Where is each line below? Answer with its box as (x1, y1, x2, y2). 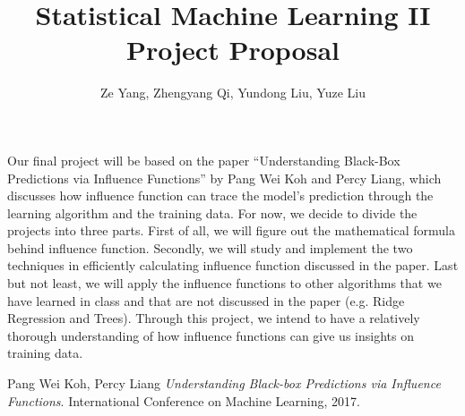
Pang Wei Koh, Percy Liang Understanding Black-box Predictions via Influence (7, 374, 441, 393)
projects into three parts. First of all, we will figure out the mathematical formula (7, 221, 455, 240)
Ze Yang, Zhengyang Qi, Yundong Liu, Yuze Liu (100, 83, 366, 102)
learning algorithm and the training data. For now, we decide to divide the (7, 203, 418, 222)
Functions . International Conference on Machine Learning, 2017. (7, 391, 360, 410)
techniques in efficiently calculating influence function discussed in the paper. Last (7, 256, 459, 275)
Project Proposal (126, 31, 340, 68)
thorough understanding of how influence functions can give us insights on (7, 326, 414, 344)
